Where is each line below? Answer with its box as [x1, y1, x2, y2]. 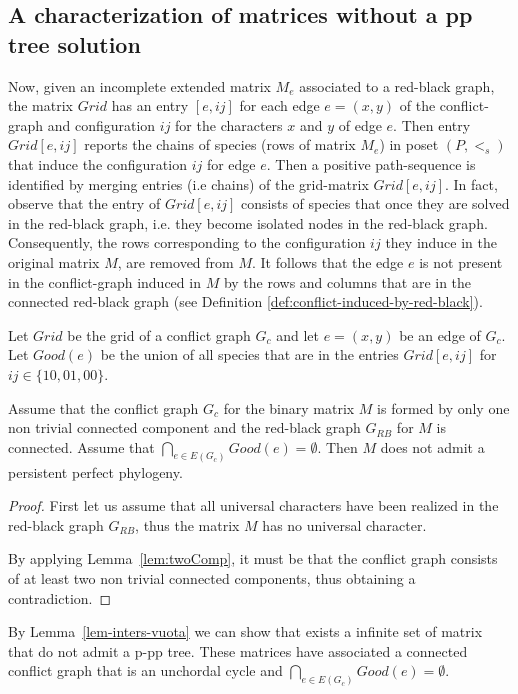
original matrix [8, 251, 100, 272]
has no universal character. [262, 514, 427, 535]
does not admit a [380, 436, 485, 457]
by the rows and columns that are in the [223, 271, 472, 292]
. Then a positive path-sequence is [266, 153, 476, 174]
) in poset [379, 134, 439, 155]
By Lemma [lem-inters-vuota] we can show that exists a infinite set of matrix [8, 621, 483, 642]
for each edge [239, 95, 320, 116]
